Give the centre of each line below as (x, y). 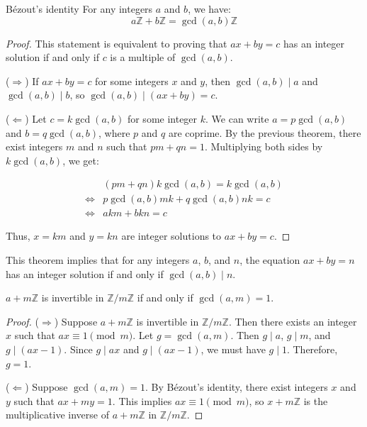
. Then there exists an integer (293, 321)
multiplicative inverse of (57, 415)
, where (114, 132)
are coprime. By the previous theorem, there (265, 132)
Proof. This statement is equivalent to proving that (117, 43)
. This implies (142, 400)
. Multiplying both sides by (264, 146)
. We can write (237, 118)
